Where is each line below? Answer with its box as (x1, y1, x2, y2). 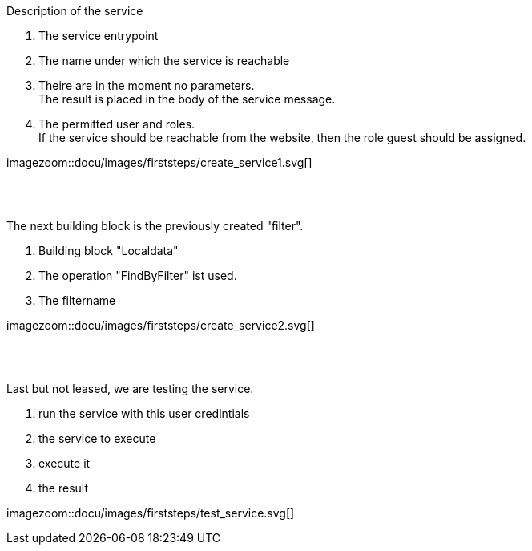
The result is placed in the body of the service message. (38, 92, 336, 106)
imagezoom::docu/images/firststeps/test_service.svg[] (6, 506, 295, 520)
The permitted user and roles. (38, 117, 195, 131)
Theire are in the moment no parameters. (38, 79, 255, 92)
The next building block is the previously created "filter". (6, 219, 304, 233)
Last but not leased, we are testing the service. (6, 382, 254, 395)
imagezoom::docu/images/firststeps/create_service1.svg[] (6, 156, 312, 169)
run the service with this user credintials (38, 407, 250, 420)
